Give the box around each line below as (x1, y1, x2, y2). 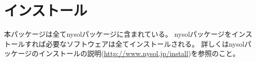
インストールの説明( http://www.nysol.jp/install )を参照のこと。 (38, 48, 240, 59)
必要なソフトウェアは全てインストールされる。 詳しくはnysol (45, 38, 245, 49)
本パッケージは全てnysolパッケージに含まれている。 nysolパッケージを (4, 29, 232, 39)
